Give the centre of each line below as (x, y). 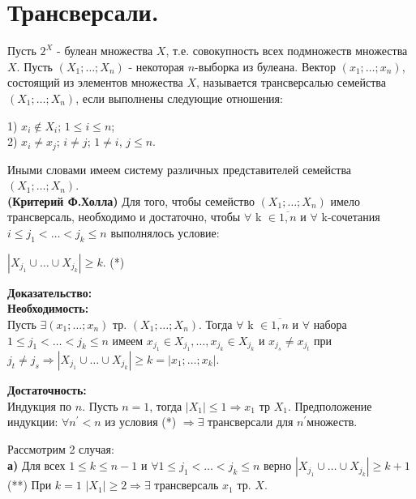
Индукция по (40, 405)
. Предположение (330, 405)
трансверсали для (251, 422)
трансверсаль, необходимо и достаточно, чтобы (124, 217)
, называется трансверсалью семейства (291, 82)
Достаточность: (47, 389)
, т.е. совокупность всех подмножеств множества (287, 51)
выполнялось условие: (165, 232)
